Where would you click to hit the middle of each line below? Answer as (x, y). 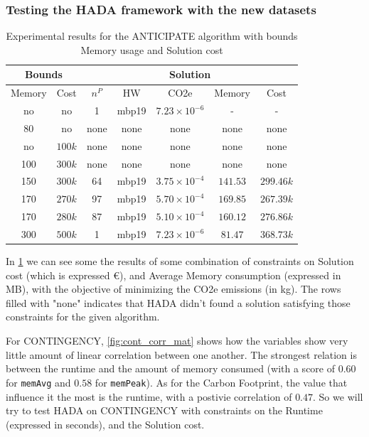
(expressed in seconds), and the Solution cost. (105, 424)
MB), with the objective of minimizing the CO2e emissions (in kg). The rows (173, 289)
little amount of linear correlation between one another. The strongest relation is (181, 354)
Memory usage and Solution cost (152, 49)
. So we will (338, 396)
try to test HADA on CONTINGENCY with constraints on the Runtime (164, 410)
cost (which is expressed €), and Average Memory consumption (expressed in (173, 275)
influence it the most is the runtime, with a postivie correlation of (149, 396)
